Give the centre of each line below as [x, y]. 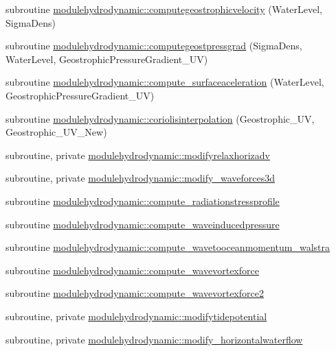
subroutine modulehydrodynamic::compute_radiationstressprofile [143, 201]
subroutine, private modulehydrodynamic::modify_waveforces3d [140, 178]
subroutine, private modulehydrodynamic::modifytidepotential [136, 316]
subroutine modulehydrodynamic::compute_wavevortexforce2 [135, 293]
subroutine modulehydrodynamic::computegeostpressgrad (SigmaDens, [154, 46]
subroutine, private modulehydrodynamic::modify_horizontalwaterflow [154, 339]
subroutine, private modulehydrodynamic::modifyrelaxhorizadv [138, 155]
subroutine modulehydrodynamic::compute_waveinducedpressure [143, 224]
